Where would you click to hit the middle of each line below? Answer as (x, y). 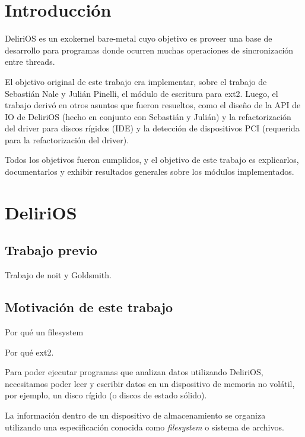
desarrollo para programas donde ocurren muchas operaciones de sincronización (149, 50)
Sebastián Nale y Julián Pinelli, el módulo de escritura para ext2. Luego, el (142, 93)
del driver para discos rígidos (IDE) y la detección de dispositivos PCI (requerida (152, 128)
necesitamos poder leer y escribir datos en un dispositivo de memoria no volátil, (150, 383)
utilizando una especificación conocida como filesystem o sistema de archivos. (144, 427)
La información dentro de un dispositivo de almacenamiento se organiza (135, 415)
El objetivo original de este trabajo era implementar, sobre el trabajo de (136, 81)
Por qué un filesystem (44, 332)
